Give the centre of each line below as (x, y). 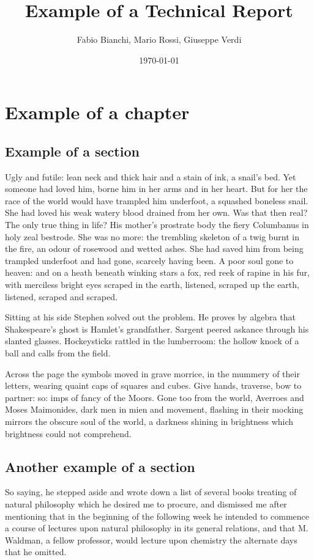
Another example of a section (100, 466)
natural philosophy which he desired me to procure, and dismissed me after (146, 503)
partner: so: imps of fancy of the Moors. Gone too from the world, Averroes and (155, 397)
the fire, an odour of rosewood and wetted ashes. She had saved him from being (154, 249)
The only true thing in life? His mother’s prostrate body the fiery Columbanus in (157, 225)
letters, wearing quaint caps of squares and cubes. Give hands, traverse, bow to (153, 385)
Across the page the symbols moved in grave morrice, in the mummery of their (152, 373)
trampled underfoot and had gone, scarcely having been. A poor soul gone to (149, 260)
